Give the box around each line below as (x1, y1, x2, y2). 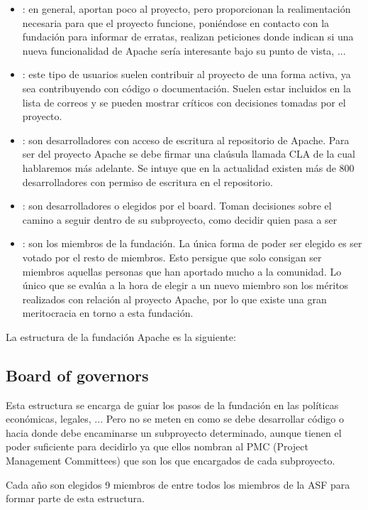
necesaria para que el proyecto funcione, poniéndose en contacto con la (22, 15, 330, 30)
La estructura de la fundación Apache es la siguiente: (6, 329, 236, 344)
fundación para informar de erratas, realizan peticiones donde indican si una (22, 29, 354, 44)
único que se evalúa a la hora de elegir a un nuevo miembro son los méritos (22, 278, 349, 293)
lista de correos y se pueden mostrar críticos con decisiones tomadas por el (22, 94, 346, 109)
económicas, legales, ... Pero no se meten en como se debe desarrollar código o (6, 411, 345, 426)
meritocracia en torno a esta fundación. (22, 305, 194, 320)
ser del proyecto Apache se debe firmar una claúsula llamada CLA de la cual (22, 146, 355, 161)
